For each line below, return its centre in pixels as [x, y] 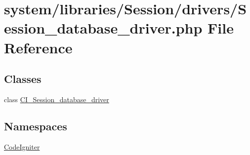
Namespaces [36, 126]
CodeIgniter [22, 146]
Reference [38, 47]
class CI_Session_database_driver [57, 99]
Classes [23, 79]
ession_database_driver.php [103, 28]
